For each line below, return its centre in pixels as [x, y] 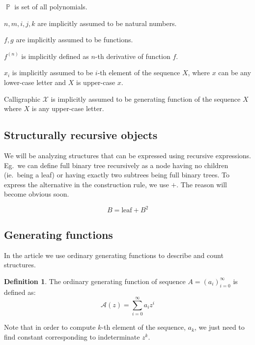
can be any [235, 72]
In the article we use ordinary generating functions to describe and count [114, 255]
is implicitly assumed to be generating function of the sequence [146, 99]
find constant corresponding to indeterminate [72, 336]
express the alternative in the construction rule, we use [86, 184]
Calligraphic [22, 99]
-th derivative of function [133, 56]
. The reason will [202, 184]
